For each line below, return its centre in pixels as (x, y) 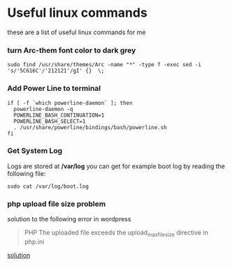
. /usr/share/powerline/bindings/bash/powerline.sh (90, 127)
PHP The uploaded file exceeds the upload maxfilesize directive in (116, 233)
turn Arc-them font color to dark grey (72, 50)
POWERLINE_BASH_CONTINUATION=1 (59, 115)
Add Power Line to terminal (54, 89)
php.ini (34, 242)
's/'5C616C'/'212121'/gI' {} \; (56, 71)
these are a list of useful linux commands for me (77, 32)
